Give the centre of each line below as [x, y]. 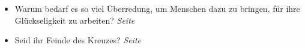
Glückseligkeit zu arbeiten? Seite [75, 20]
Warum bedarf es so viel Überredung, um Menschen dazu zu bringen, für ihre [157, 8]
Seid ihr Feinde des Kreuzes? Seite [78, 40]
